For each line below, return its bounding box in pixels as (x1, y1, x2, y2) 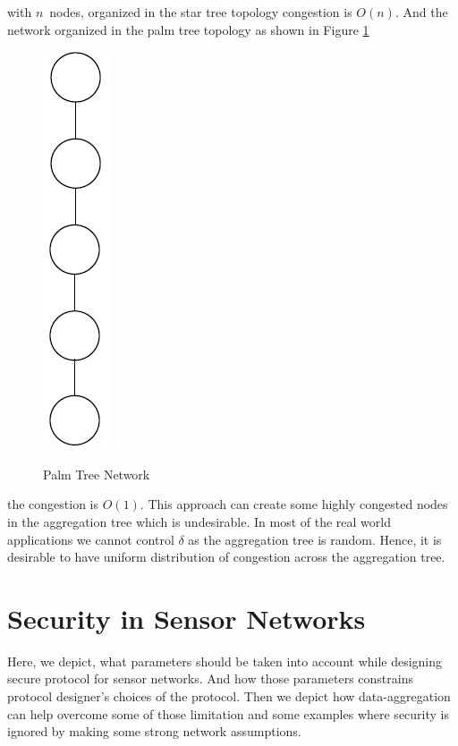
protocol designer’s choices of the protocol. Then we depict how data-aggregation (7, 687, 451, 706)
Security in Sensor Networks (7, 599, 366, 636)
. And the (394, 3, 448, 21)
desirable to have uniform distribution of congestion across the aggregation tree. (7, 547, 445, 566)
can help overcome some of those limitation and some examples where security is (7, 704, 449, 723)
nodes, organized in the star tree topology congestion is (49, 3, 352, 21)
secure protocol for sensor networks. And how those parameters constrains (7, 669, 413, 688)
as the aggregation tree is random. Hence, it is (188, 530, 442, 548)
